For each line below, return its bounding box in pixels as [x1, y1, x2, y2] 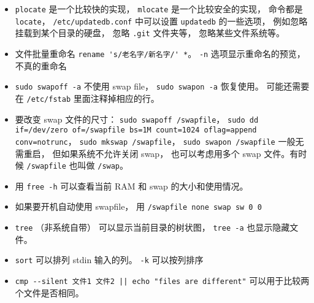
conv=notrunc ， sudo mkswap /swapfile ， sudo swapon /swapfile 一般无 [15, 134, 304, 147]
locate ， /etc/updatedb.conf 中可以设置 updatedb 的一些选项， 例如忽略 [15, 14, 308, 27]
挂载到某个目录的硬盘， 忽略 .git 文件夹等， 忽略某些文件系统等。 [15, 26, 285, 39]
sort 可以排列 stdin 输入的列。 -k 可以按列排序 [15, 253, 204, 266]
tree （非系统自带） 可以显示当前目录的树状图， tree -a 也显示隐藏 [15, 221, 290, 234]
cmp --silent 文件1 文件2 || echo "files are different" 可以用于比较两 [15, 274, 310, 286]
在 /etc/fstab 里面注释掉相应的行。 [15, 91, 159, 104]
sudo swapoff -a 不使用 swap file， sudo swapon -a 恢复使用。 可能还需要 [15, 80, 310, 93]
